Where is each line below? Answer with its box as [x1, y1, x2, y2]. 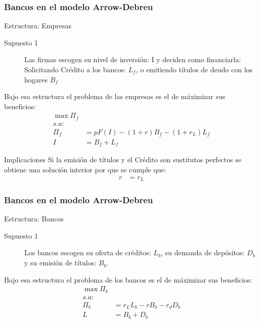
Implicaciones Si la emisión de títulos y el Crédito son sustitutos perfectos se [4, 154, 241, 165]
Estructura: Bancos [4, 213, 64, 224]
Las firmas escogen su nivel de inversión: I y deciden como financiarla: [24, 54, 241, 65]
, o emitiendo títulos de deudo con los [136, 64, 253, 74]
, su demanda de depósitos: [160, 247, 245, 258]
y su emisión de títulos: [24, 257, 97, 268]
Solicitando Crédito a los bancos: [24, 64, 126, 74]
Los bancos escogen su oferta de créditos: [24, 247, 151, 258]
